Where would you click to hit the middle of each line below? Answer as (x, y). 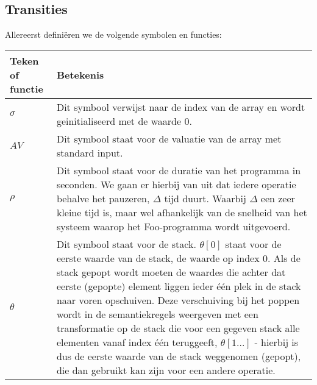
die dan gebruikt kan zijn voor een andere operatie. (166, 370)
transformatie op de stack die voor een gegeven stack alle (178, 328)
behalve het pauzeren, (103, 198)
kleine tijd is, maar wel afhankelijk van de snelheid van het (182, 212)
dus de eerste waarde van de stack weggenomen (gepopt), (179, 356)
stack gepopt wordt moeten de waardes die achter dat (171, 272)
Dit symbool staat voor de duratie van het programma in (179, 170)
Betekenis (80, 74)
